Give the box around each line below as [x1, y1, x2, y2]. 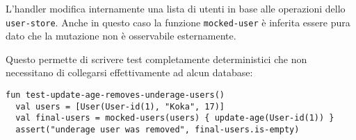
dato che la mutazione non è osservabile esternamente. [6, 28, 236, 43]
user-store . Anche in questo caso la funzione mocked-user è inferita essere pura [6, 15, 350, 29]
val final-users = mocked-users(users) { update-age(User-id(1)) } [15, 113, 334, 123]
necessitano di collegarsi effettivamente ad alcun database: [6, 65, 253, 80]
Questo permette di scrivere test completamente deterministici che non [6, 51, 307, 66]
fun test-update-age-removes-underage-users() [6, 90, 225, 100]
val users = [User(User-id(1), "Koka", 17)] [15, 101, 225, 112]
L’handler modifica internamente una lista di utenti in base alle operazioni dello [6, 1, 346, 15]
